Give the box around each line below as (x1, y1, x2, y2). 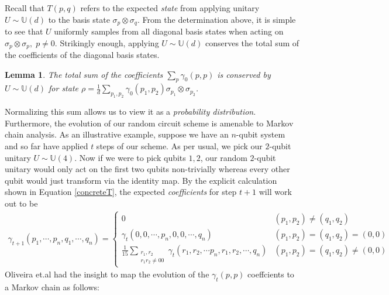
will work (259, 186, 292, 198)
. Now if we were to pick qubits (74, 151, 186, 163)
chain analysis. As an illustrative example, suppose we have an (5, 128, 229, 140)
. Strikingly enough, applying (54, 36, 159, 49)
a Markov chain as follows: (5, 281, 99, 293)
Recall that (5, 2, 44, 13)
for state (49, 82, 78, 94)
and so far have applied (5, 140, 88, 152)
